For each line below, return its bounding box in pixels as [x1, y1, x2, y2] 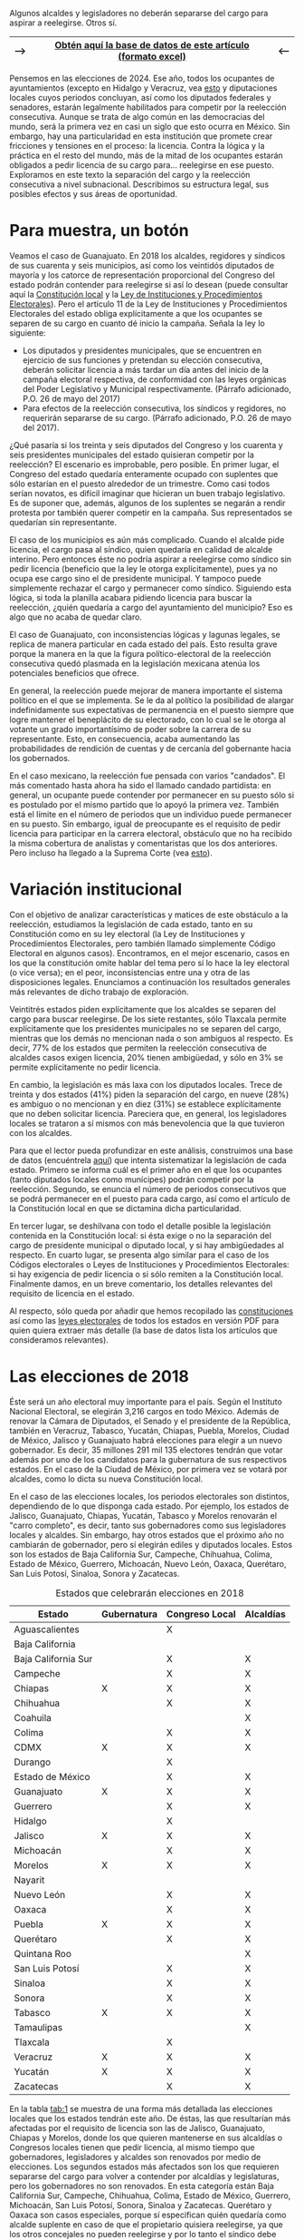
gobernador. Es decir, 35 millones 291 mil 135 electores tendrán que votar [9, 1444, 283, 1455]
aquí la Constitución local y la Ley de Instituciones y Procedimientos [9, 289, 263, 299]
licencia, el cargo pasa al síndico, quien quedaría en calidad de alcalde [9, 543, 273, 554]
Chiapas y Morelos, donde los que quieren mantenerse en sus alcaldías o [9, 2132, 283, 2143]
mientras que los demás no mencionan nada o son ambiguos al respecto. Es [9, 1032, 294, 1043]
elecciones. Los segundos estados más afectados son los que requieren [9, 2161, 280, 2172]
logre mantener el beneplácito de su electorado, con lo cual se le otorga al [9, 714, 287, 725]
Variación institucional [9, 879, 183, 900]
